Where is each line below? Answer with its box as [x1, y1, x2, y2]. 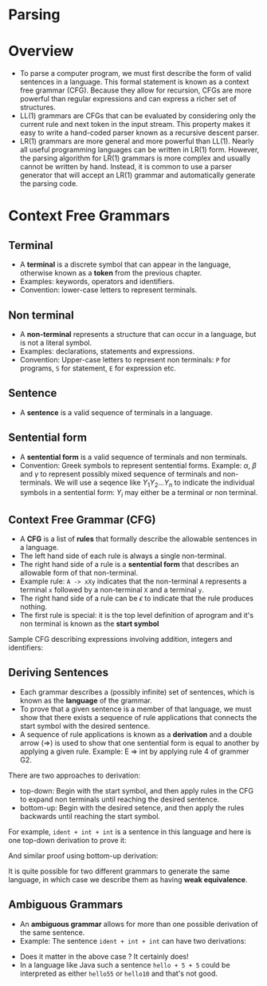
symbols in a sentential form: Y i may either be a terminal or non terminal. [19, 488, 258, 500]
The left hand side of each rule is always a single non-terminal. [19, 551, 227, 560]
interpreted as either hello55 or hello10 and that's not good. [19, 968, 218, 978]
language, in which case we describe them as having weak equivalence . [8, 874, 248, 884]
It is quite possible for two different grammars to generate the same [8, 866, 230, 876]
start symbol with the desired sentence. [19, 721, 151, 731]
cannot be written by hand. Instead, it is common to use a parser [19, 162, 233, 172]
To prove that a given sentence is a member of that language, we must [19, 704, 252, 714]
